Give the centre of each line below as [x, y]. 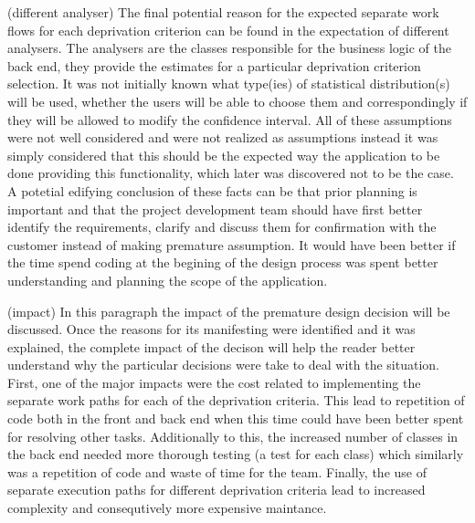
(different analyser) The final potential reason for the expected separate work [223, 12]
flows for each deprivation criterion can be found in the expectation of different [228, 30]
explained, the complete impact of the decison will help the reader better [211, 346]
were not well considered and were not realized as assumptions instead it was [223, 137]
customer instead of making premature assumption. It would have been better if [232, 244]
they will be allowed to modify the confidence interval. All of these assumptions [230, 119]
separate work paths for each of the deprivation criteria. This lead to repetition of [236, 400]
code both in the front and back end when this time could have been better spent [236, 418]
